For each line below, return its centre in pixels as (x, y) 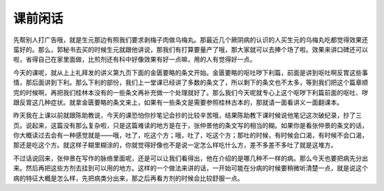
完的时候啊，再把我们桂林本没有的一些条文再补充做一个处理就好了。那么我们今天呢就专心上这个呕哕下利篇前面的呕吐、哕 (191, 92)
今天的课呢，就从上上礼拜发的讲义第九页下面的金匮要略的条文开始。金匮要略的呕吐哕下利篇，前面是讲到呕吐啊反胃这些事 (191, 72)
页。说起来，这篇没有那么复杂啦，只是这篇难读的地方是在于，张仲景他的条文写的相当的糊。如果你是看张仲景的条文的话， (191, 125)
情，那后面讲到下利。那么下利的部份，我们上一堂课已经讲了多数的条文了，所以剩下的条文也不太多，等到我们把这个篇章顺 (191, 82)
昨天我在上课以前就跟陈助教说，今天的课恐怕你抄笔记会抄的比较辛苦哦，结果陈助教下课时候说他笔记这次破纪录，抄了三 (187, 115)
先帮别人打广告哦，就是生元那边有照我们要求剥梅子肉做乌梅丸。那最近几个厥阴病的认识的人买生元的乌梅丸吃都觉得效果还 (191, 40)
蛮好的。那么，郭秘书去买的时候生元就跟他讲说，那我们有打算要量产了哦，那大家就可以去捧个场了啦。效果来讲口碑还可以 (191, 49)
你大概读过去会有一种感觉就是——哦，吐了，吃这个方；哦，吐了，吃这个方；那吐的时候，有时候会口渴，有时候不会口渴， (191, 136)
